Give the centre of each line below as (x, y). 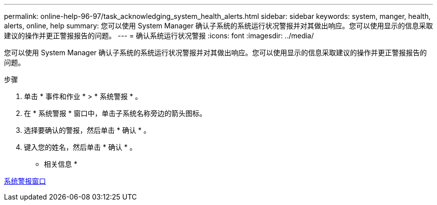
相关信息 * (61, 164)
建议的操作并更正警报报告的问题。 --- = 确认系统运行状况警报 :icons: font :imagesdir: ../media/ (159, 36)
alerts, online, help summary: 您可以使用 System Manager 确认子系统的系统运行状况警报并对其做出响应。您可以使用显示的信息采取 (218, 26)
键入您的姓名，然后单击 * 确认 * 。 (80, 147)
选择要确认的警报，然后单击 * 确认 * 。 (87, 130)
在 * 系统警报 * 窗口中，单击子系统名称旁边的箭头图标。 (115, 113)
